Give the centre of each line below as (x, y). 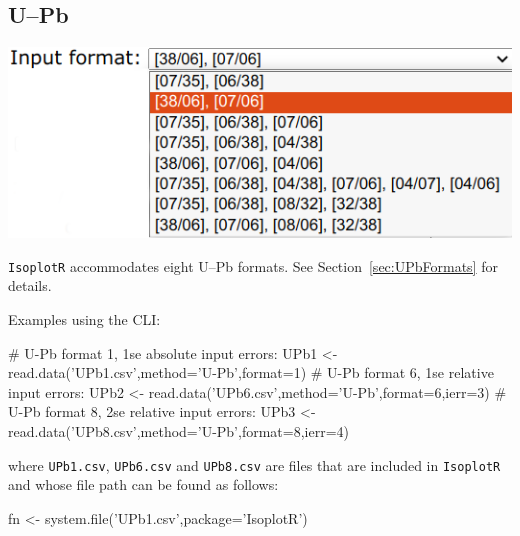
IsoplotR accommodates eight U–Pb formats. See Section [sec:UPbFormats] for (253, 265)
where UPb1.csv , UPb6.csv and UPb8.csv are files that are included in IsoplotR (254, 464)
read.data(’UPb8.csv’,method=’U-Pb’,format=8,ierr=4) (178, 431)
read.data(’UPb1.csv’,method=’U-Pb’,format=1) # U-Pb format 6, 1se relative (251, 372)
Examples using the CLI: (84, 319)
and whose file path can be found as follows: (143, 484)
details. (30, 285)
